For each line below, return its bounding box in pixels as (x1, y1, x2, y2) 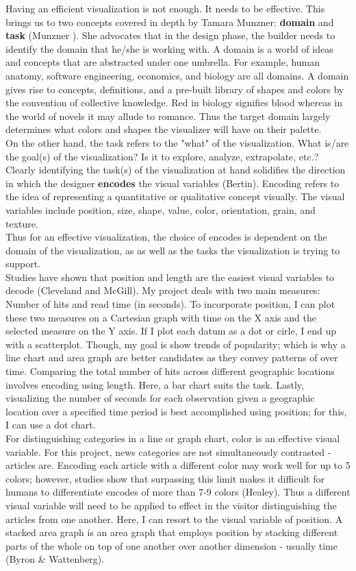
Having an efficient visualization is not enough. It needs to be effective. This (5, 1, 325, 15)
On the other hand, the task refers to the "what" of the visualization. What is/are (5, 135, 349, 149)
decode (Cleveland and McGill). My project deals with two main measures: (5, 283, 320, 297)
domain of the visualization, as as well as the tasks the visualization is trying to (5, 243, 340, 257)
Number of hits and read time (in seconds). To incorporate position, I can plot (5, 297, 335, 311)
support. (5, 256, 41, 271)
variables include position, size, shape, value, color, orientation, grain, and (5, 202, 316, 217)
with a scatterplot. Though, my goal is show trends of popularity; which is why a (5, 337, 346, 351)
